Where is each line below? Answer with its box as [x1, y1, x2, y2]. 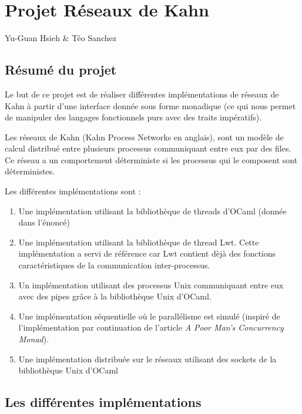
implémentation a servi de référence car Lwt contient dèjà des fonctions [18, 247, 276, 260]
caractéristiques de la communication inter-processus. [18, 259, 210, 271]
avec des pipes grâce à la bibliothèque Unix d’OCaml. [18, 290, 212, 302]
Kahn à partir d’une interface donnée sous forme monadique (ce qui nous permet [5, 99, 296, 112]
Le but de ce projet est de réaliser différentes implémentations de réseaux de [5, 87, 279, 100]
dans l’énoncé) [18, 216, 70, 228]
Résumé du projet [5, 60, 117, 79]
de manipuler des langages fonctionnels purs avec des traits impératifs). [5, 111, 262, 123]
